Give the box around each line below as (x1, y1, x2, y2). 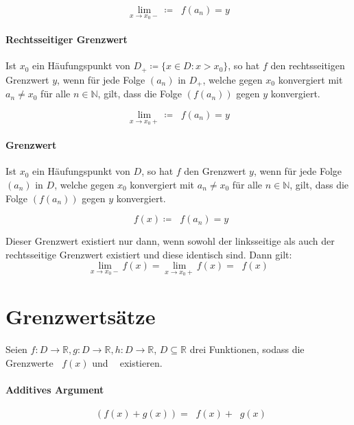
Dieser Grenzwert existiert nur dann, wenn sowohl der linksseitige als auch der (5, 234, 335, 248)
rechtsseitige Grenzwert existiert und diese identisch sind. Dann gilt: (5, 247, 292, 261)
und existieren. (92, 355, 163, 369)
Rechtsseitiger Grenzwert (5, 32, 128, 47)
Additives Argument (5, 382, 104, 396)
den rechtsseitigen (270, 58, 345, 73)
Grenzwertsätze (5, 302, 156, 330)
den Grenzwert (184, 164, 246, 178)
